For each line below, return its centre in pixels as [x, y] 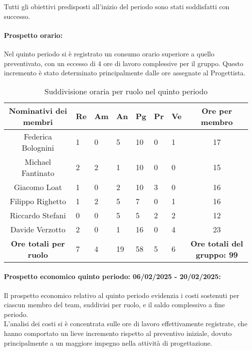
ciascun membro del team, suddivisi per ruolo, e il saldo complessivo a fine [114, 305]
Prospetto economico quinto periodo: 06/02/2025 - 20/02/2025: [112, 276]
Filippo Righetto [38, 201]
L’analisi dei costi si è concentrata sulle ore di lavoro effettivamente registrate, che [126, 324]
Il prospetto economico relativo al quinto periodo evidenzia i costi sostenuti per [122, 295]
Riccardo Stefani [38, 215]
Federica [38, 136]
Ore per [217, 110]
